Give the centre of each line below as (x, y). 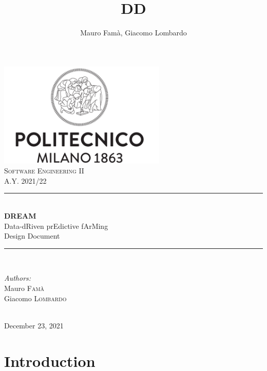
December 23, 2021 (34, 325)
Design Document (32, 236)
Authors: (18, 278)
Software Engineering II (44, 171)
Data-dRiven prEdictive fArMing (56, 226)
